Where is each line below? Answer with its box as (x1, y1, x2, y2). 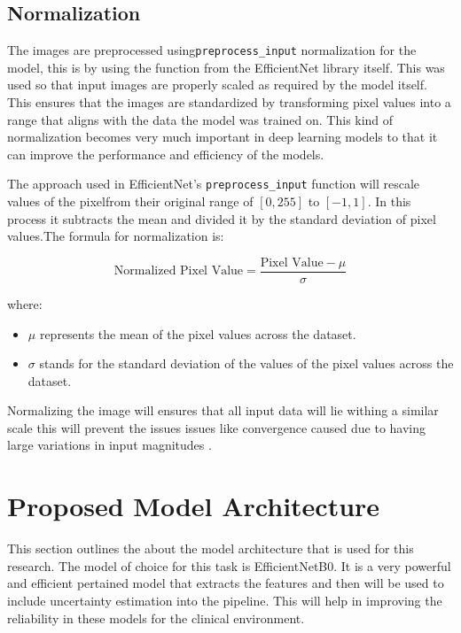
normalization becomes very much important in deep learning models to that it (7, 127, 438, 146)
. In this (367, 192, 411, 211)
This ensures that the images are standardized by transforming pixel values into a (7, 93, 451, 112)
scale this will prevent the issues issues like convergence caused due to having (7, 418, 426, 436)
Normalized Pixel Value (113, 265, 244, 278)
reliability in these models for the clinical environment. (7, 608, 305, 627)
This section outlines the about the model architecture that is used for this (7, 539, 414, 558)
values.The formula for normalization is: (7, 227, 224, 245)
